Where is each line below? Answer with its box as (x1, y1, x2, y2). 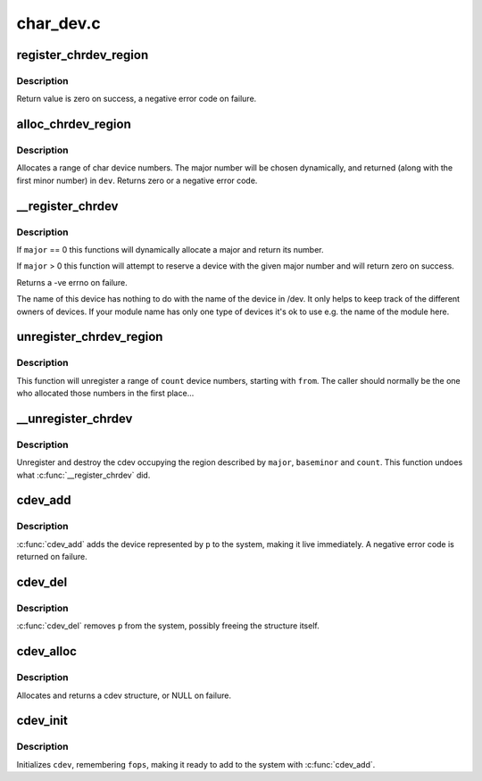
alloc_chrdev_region (16, 117, 131, 132)
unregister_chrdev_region (16, 329, 163, 345)
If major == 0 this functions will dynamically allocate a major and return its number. (16, 245, 325, 255)
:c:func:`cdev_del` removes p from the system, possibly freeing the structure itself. (16, 620, 320, 631)
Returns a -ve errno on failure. (16, 277, 129, 287)
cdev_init (16, 713, 69, 728)
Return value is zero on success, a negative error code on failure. (16, 94, 257, 104)
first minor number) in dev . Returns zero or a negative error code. (16, 175, 258, 186)
